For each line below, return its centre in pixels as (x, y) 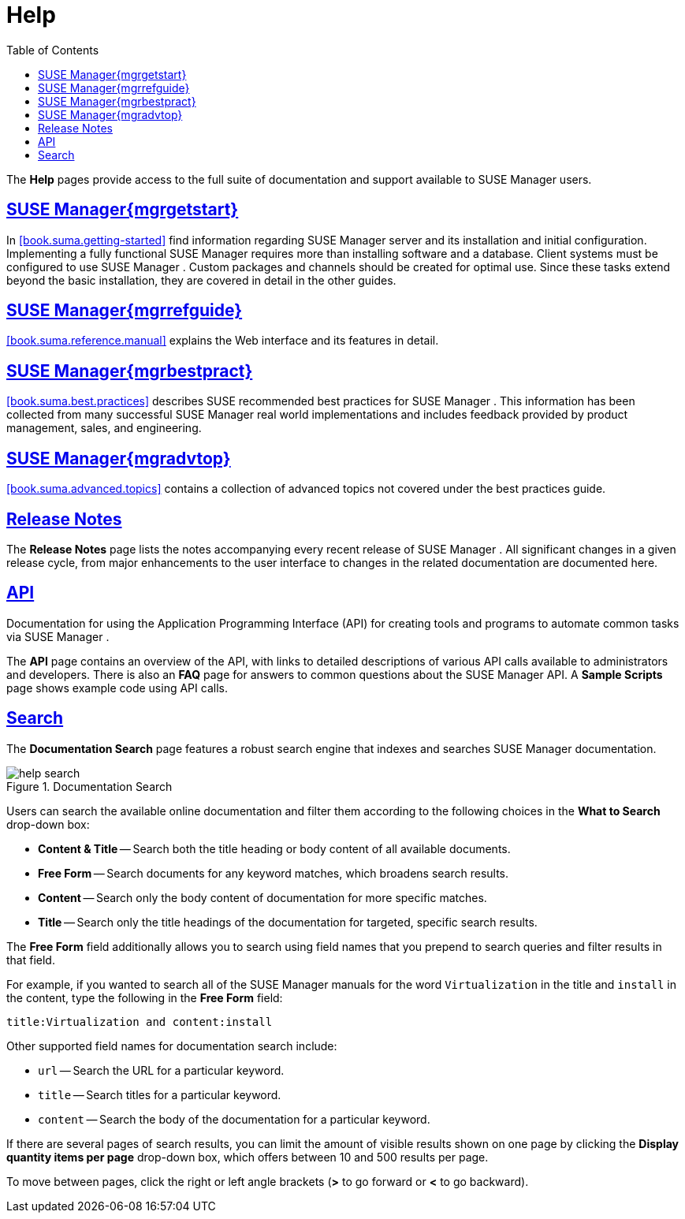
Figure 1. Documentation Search (89, 786)
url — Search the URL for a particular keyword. (161, 1070)
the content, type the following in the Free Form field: (145, 997)
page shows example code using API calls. (117, 688)
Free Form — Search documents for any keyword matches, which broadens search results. (274, 873)
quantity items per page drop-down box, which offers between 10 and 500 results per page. (248, 1157)
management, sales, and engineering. (104, 428)
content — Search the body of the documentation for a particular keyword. (234, 1119)
